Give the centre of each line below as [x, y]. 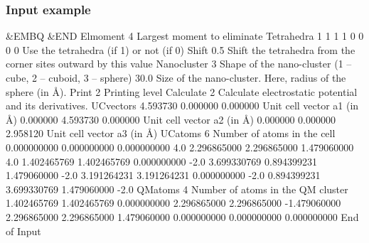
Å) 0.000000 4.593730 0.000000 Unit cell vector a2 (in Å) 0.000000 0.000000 [171, 119]
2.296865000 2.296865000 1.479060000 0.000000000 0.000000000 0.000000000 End [182, 216]
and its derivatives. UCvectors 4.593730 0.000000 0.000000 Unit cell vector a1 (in [182, 106]
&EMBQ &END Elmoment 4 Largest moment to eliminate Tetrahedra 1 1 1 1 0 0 [185, 36]
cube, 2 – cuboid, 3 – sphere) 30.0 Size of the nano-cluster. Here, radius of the [176, 77]
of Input [23, 231]
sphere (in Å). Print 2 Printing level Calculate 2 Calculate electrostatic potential [182, 91]
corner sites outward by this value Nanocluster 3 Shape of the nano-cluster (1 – [179, 64]
